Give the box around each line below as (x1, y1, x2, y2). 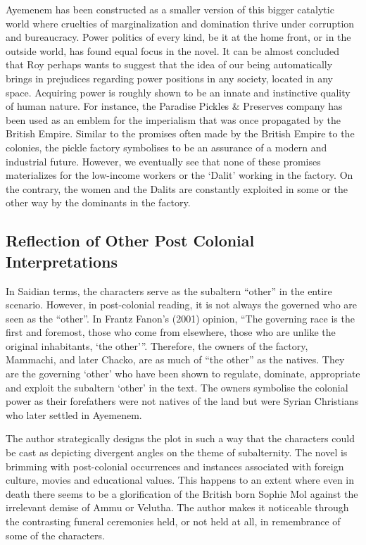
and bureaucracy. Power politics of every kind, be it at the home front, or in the (6, 30, 351, 44)
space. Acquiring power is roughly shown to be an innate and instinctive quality (6, 84, 351, 99)
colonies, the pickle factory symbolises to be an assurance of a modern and (6, 139, 327, 154)
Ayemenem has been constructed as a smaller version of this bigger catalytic (6, 2, 334, 16)
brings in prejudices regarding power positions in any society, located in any (6, 70, 333, 85)
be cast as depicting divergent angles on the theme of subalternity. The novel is (6, 445, 348, 460)
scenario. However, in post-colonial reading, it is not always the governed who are (6, 297, 358, 312)
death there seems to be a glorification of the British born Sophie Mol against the (6, 486, 358, 501)
